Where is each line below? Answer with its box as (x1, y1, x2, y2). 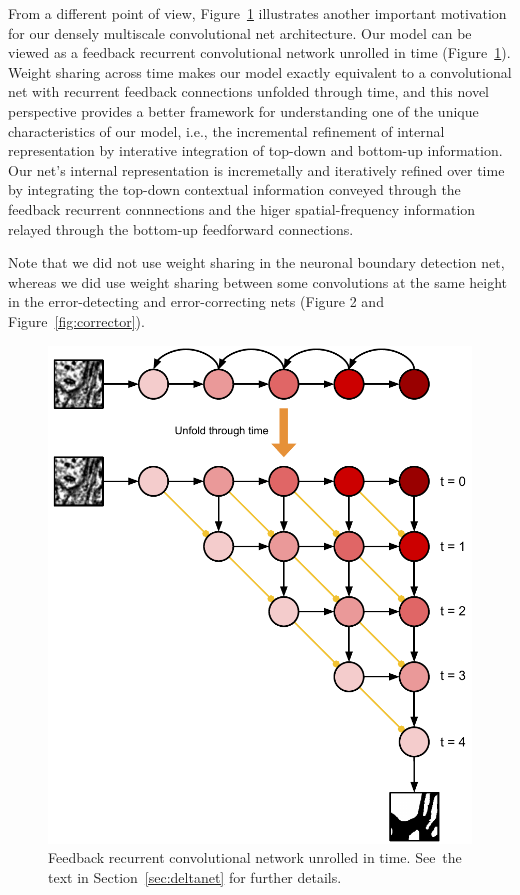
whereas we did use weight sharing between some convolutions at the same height (8, 271, 508, 292)
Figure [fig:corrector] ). (8, 310, 145, 331)
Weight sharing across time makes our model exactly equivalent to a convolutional (8, 61, 512, 82)
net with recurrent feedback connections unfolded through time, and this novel (8, 81, 490, 102)
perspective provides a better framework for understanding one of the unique (8, 100, 479, 121)
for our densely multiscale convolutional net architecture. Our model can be (8, 22, 472, 43)
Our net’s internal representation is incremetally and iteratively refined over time (8, 159, 505, 180)
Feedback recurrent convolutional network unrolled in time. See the (48, 847, 462, 868)
